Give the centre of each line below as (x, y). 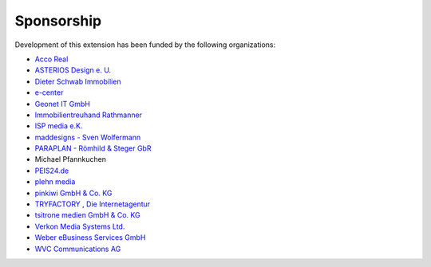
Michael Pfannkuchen (71, 159)
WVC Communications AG (78, 249)
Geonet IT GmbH (63, 104)
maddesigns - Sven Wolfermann (88, 137)
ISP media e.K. (59, 126)
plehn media (55, 182)
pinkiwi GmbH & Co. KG (73, 193)
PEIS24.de (52, 171)
